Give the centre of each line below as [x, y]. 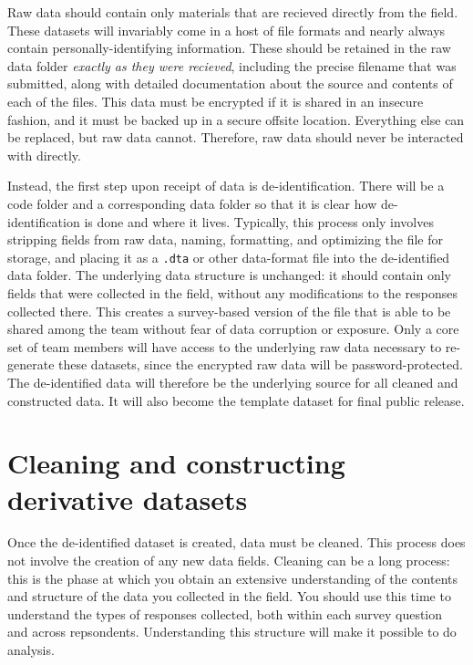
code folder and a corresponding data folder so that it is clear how [192, 203]
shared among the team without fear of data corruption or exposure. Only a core [233, 329]
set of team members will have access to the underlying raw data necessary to [225, 346]
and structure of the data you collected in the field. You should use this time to [229, 596]
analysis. [31, 649]
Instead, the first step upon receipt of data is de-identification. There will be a [226, 186]
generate [31, 364]
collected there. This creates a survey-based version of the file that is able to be [229, 311]
